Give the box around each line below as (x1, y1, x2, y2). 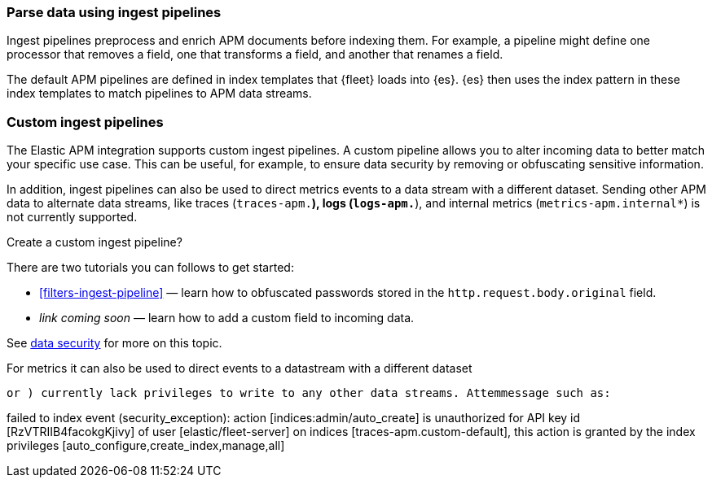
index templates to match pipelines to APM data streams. (7, 86, 312, 101)
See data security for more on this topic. (7, 336, 222, 351)
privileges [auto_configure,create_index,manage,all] (7, 438, 285, 453)
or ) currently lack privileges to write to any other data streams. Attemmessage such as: (7, 386, 611, 400)
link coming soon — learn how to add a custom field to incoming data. (39, 311, 415, 325)
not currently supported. (7, 210, 138, 225)
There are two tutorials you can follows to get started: (7, 260, 294, 275)
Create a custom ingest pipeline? (7, 235, 182, 250)
